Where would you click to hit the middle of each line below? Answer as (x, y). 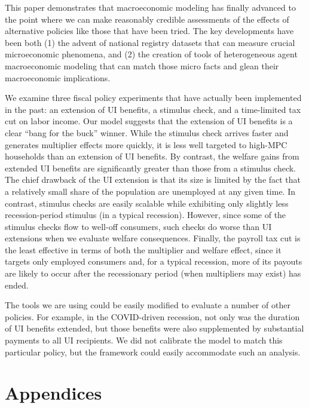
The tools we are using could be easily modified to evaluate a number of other (148, 305)
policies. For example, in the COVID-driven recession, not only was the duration (152, 316)
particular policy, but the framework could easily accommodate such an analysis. (153, 352)
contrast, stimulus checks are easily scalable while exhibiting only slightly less (147, 203)
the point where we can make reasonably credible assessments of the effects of (147, 19)
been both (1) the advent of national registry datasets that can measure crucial (150, 42)
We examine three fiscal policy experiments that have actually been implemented (153, 98)
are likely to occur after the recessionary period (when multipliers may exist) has (153, 273)
